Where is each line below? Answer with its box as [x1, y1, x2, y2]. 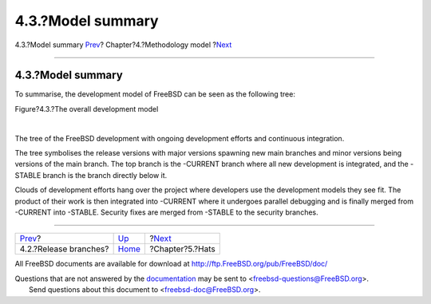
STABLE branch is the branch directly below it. [14, 170, 168, 180]
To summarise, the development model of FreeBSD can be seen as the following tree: [14, 89, 295, 99]
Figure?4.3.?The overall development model [14, 104, 159, 113]
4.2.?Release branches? [19, 243, 109, 255]
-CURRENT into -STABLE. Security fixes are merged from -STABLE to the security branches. [14, 207, 318, 217]
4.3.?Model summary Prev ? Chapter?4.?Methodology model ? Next [14, 40, 232, 49]
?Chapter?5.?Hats [148, 243, 215, 255]
